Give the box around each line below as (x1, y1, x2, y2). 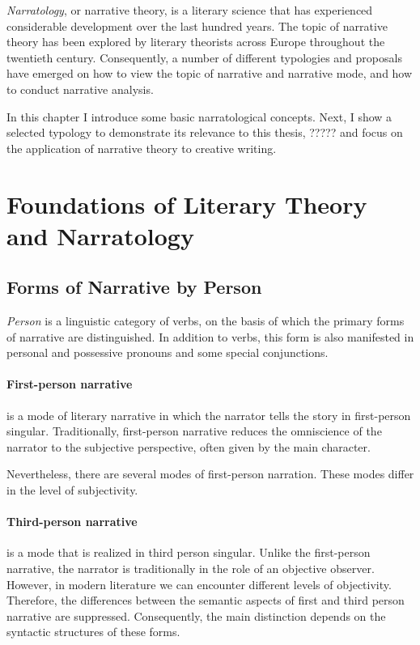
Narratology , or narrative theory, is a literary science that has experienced (6, 2, 373, 18)
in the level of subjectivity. (6, 482, 138, 499)
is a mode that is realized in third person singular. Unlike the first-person (6, 544, 371, 561)
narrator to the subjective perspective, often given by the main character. (6, 438, 371, 455)
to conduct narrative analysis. (6, 80, 154, 97)
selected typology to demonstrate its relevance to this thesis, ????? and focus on (6, 124, 403, 141)
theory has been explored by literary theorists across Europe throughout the (6, 33, 385, 50)
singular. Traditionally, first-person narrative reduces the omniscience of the (6, 422, 382, 439)
